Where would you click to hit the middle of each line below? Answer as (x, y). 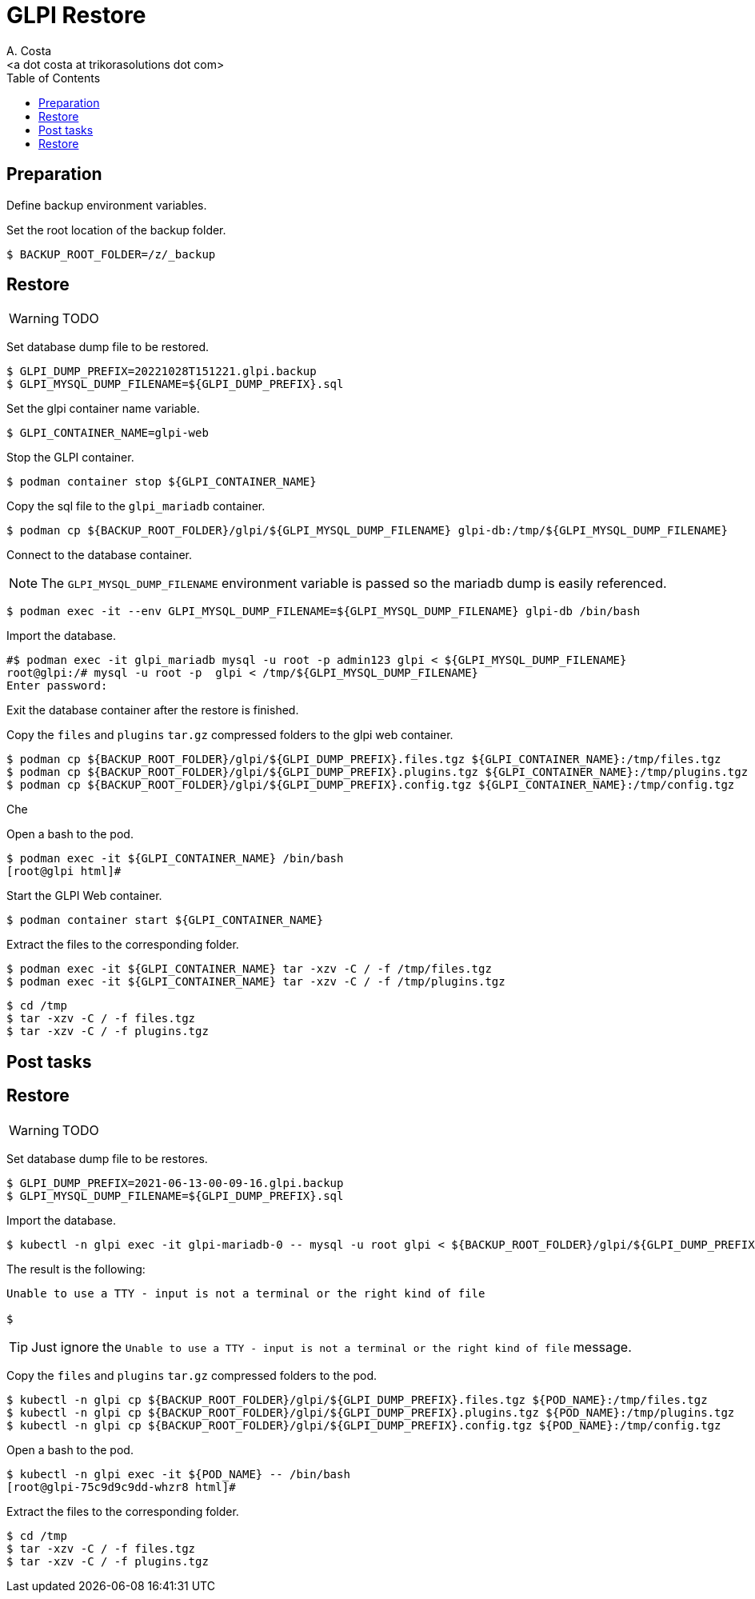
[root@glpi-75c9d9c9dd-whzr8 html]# (121, 1487)
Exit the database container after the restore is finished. (153, 710)
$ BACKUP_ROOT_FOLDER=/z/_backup (111, 254)
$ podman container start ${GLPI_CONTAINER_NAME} (165, 920)
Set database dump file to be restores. (107, 1158)
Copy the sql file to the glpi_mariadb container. (136, 506)
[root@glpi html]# (64, 871)
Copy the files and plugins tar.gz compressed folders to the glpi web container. (230, 735)
